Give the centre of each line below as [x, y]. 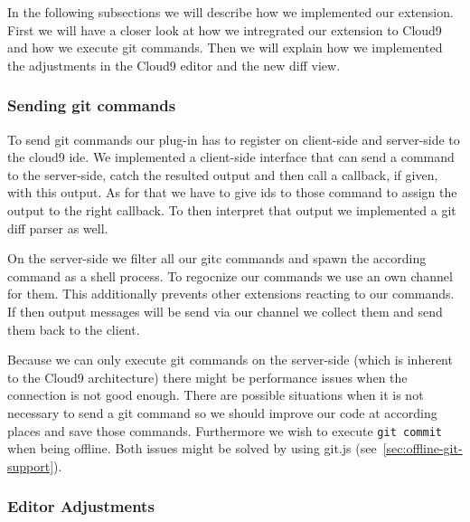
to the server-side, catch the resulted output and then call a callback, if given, [223, 174]
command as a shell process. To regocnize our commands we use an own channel [230, 275]
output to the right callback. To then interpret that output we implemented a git [232, 209]
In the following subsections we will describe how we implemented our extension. [230, 12]
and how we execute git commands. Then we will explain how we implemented [225, 47]
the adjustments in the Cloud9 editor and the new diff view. [174, 65]
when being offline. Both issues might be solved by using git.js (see [192, 448]
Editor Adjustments [81, 506]
